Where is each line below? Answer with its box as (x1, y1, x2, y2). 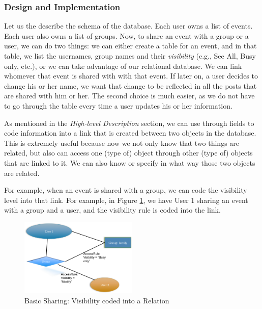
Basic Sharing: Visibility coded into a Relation (24, 295, 169, 305)
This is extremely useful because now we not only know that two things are (4, 137, 240, 148)
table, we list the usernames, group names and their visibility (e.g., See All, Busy (4, 50, 256, 61)
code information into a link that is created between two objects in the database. (4, 127, 256, 138)
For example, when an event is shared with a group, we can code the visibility (4, 185, 247, 195)
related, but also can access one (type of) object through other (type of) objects (4, 147, 253, 158)
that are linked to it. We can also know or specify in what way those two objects (4, 157, 255, 168)
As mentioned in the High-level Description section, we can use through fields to (4, 117, 254, 128)
